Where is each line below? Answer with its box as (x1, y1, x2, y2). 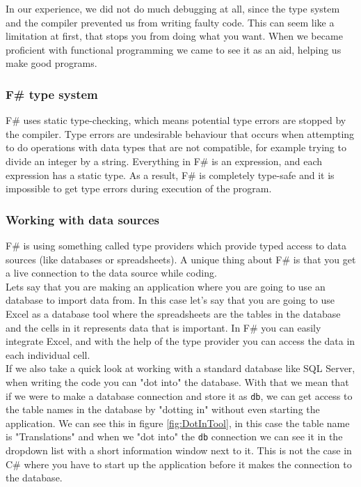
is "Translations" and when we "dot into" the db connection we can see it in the (6, 429, 343, 444)
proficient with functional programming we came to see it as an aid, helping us (6, 42, 342, 56)
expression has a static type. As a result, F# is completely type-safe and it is (6, 167, 335, 182)
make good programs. (6, 56, 97, 70)
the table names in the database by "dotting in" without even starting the (6, 402, 320, 417)
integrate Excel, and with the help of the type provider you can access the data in (6, 334, 355, 348)
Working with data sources (6, 210, 159, 228)
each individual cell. (6, 347, 90, 362)
